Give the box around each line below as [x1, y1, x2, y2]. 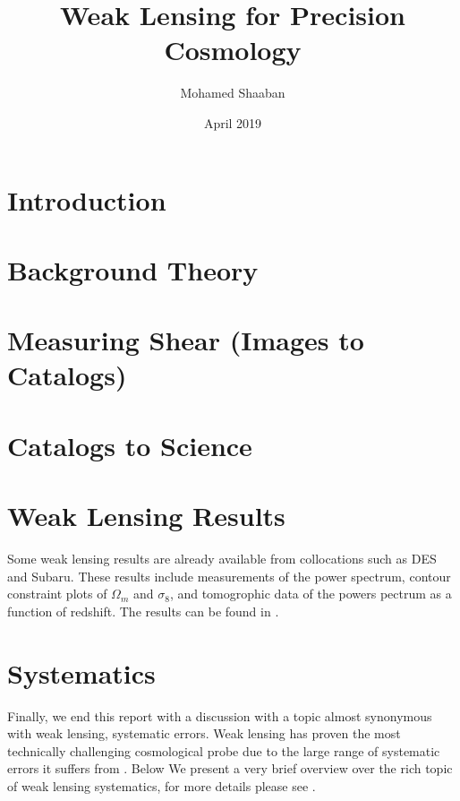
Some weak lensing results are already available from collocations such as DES [7, 549, 437, 568]
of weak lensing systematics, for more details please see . [7, 777, 316, 795]
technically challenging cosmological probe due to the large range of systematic [7, 741, 440, 760]
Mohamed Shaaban [180, 83, 285, 102]
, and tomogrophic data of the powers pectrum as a [169, 584, 452, 603]
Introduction [7, 181, 166, 218]
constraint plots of [7, 584, 107, 603]
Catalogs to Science [7, 426, 252, 463]
